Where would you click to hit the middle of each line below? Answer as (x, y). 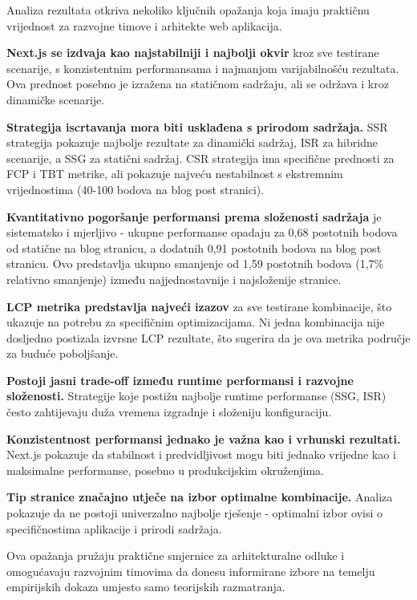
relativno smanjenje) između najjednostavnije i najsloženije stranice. (174, 279)
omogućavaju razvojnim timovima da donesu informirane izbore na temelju (191, 571)
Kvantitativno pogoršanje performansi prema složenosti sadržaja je (194, 216)
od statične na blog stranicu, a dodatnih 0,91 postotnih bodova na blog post (194, 247)
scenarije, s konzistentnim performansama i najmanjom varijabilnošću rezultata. (203, 68)
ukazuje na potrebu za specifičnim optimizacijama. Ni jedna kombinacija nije (196, 322)
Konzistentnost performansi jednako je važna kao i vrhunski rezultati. (204, 438)
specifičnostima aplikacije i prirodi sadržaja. (114, 528)
